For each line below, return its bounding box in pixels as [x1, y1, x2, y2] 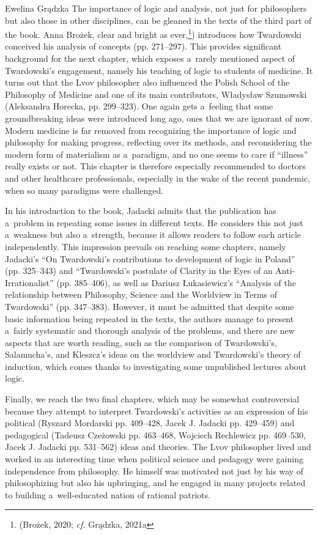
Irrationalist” [5, 276, 54, 289]
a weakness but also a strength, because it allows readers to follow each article [5, 228, 301, 241]
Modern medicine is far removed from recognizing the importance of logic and [5, 124, 297, 136]
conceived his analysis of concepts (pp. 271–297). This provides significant [5, 40, 282, 53]
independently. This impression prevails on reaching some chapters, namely [5, 240, 286, 253]
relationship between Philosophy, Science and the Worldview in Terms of [5, 288, 278, 301]
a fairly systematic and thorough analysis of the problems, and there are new [5, 324, 295, 337]
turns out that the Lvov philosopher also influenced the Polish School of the [5, 76, 290, 89]
